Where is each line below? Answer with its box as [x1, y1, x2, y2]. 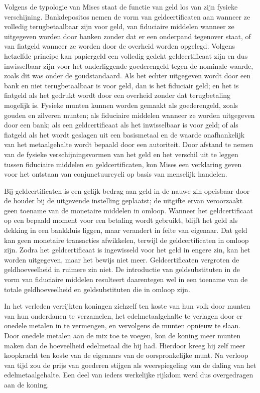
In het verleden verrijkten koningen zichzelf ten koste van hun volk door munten [4, 301, 250, 311]
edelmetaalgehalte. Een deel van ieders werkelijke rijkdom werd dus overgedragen [4, 369, 253, 380]
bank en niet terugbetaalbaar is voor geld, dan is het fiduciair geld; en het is [4, 80, 239, 90]
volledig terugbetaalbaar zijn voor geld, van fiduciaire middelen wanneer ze [4, 21, 234, 32]
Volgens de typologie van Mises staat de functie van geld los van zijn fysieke [4, 2, 238, 12]
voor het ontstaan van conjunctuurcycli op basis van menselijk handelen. [4, 169, 227, 179]
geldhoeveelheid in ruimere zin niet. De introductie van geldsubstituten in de [4, 264, 240, 275]
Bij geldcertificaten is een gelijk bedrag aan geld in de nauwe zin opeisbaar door [4, 185, 250, 196]
